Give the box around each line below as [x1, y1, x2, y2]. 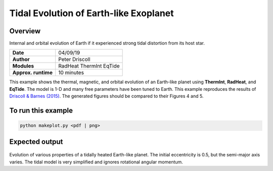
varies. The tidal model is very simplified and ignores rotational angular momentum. [9, 159, 183, 165]
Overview [9, 27, 41, 35]
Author [12, 56, 30, 63]
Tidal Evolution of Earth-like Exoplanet [9, 8, 174, 19]
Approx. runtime [12, 69, 53, 76]
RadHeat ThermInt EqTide [58, 63, 120, 70]
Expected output [9, 137, 63, 146]
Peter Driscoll [58, 56, 90, 63]
